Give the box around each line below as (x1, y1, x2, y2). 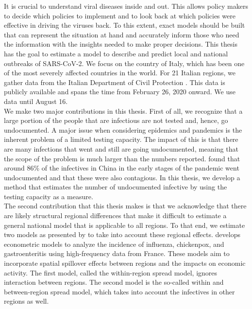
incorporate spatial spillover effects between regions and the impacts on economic (4, 258, 246, 268)
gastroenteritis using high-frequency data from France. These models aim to (4, 248, 230, 258)
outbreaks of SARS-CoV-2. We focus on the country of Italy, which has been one (4, 58, 245, 68)
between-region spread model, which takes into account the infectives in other (4, 286, 235, 296)
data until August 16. (4, 96, 68, 106)
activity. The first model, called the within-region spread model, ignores (4, 267, 218, 277)
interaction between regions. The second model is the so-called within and (4, 277, 224, 287)
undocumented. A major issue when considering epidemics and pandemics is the (4, 124, 242, 135)
